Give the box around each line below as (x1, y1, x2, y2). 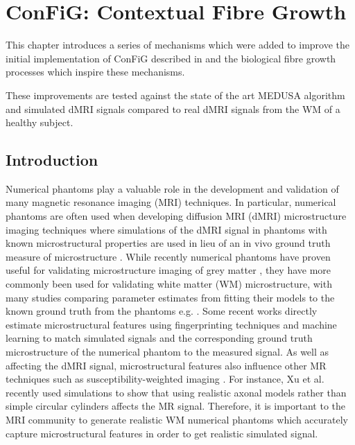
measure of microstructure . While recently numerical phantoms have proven (6, 249, 331, 263)
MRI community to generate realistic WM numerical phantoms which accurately (6, 412, 348, 426)
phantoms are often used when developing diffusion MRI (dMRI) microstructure (6, 209, 347, 223)
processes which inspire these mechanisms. (6, 64, 185, 79)
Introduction (6, 149, 98, 171)
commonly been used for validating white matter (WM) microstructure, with (6, 277, 332, 291)
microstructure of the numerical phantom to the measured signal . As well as (6, 344, 329, 359)
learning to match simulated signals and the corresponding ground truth (6, 331, 313, 345)
